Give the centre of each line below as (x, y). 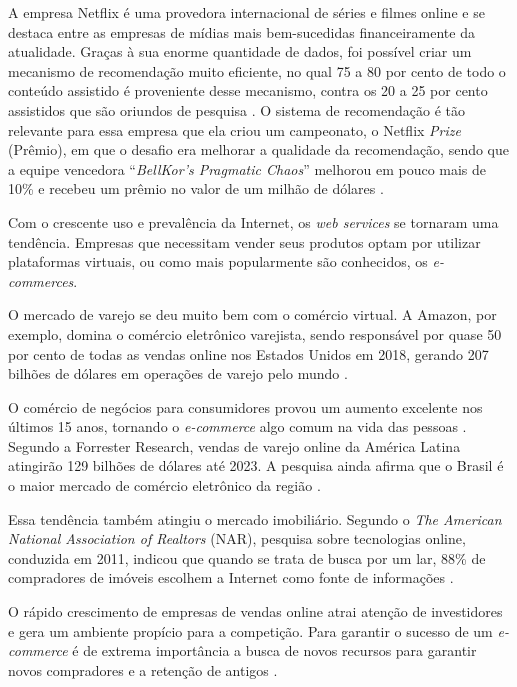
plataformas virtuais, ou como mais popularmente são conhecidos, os (218, 261)
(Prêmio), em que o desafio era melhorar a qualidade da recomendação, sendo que (259, 149)
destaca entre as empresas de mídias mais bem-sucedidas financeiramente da (241, 31)
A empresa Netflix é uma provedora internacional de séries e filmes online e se (246, 12)
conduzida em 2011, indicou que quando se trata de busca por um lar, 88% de (247, 557)
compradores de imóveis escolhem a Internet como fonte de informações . (231, 577)
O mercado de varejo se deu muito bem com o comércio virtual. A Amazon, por (252, 314)
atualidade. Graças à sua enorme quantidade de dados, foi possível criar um (240, 51)
